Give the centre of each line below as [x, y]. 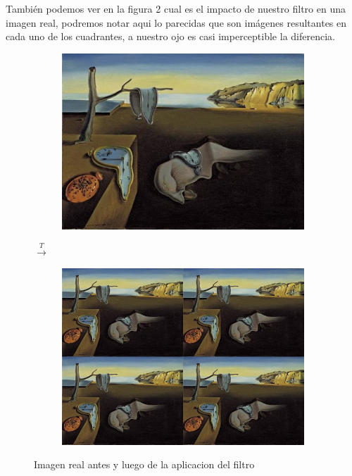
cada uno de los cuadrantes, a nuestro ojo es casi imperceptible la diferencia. [170, 36]
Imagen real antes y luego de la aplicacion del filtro [144, 464]
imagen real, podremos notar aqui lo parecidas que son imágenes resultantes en [176, 22]
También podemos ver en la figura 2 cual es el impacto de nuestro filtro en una [176, 8]
